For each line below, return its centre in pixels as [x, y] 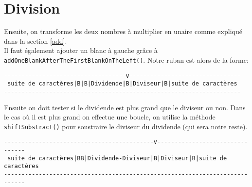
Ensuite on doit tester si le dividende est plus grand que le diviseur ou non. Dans [125, 107]
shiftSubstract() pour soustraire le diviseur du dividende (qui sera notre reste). [126, 126]
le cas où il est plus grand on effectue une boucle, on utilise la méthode [110, 117]
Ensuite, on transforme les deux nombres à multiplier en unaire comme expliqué [123, 31]
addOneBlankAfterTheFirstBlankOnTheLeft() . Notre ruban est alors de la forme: [126, 59]
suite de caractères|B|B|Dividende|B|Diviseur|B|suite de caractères [122, 84]
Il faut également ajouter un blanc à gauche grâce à [81, 50]
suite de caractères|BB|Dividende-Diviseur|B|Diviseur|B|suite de [117, 158]
